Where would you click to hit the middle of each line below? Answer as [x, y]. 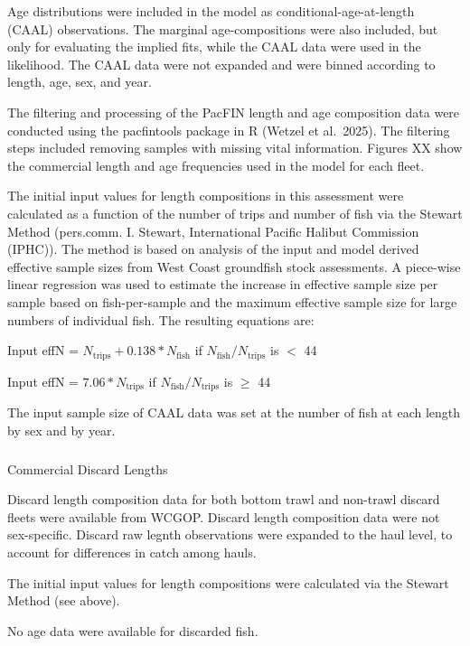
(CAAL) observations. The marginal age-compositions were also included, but [223, 28]
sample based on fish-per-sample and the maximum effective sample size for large [232, 301]
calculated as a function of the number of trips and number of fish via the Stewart [235, 213]
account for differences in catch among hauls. [132, 552]
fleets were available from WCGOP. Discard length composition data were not [224, 516]
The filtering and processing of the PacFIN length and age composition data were [234, 112]
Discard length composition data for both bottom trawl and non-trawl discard [224, 499]
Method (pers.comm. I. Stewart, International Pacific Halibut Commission [213, 231]
